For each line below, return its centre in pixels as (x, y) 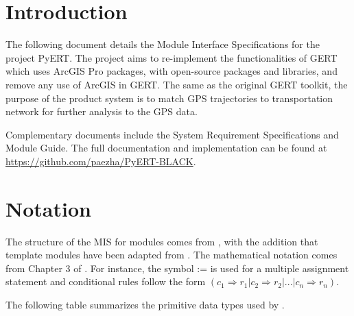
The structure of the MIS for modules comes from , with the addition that (162, 241)
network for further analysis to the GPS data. (102, 111)
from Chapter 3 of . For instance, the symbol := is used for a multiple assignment (177, 268)
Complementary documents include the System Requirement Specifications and (172, 134)
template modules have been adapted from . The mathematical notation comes (172, 255)
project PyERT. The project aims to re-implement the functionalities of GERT (172, 57)
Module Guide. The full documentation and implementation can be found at (166, 148)
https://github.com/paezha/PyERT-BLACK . (101, 161)
